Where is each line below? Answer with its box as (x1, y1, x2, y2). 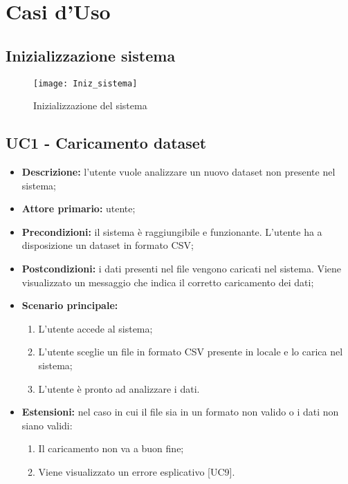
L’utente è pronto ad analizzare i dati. (38, 381, 200, 395)
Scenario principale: (21, 298, 118, 313)
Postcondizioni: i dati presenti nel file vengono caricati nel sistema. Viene (21, 261, 342, 275)
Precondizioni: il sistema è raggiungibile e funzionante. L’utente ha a (21, 224, 322, 239)
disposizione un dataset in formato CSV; (21, 238, 194, 252)
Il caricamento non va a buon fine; (38, 441, 184, 456)
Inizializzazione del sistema (33, 98, 147, 113)
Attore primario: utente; (21, 201, 136, 216)
